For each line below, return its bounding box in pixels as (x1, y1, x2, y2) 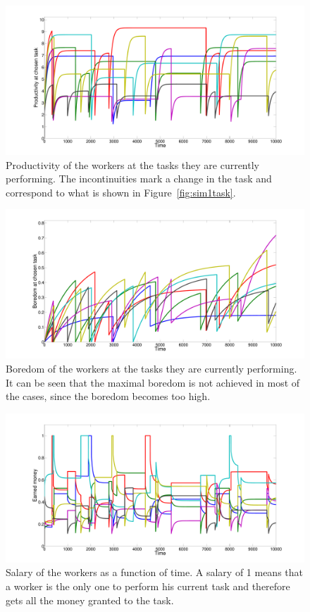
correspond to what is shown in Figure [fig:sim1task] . (6, 185, 236, 199)
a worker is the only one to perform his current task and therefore (6, 578, 290, 593)
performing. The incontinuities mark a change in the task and (6, 171, 272, 186)
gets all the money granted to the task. (6, 592, 174, 607)
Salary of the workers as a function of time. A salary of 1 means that (6, 565, 304, 580)
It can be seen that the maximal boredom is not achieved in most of (6, 375, 300, 389)
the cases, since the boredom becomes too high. (6, 389, 211, 404)
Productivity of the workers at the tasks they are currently (6, 157, 259, 172)
